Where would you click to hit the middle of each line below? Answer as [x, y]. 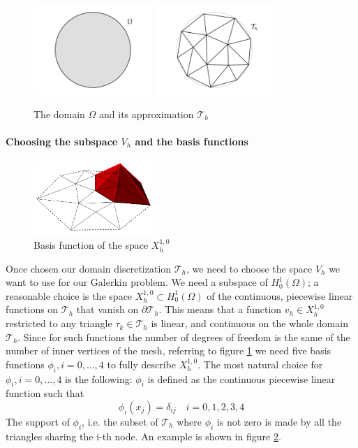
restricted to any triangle [59, 323]
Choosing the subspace [62, 141]
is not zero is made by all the [279, 422]
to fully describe [142, 364]
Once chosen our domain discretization [89, 268]
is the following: [99, 378]
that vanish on [107, 309]
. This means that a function [220, 309]
